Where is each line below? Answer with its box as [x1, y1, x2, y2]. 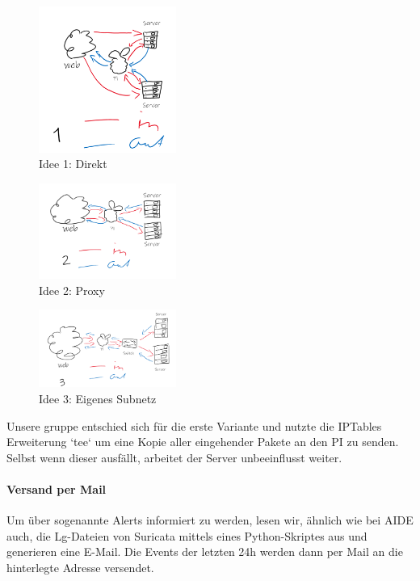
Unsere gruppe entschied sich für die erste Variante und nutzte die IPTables [6, 417, 382, 434]
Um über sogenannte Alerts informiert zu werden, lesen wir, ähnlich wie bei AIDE [6, 512, 414, 528]
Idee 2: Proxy [39, 281, 105, 298]
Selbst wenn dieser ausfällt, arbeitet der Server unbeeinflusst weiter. [6, 448, 342, 465]
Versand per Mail [6, 480, 107, 497]
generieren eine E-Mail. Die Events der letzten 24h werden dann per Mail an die [6, 543, 403, 560]
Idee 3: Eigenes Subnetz [39, 389, 157, 406]
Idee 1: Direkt [39, 155, 107, 172]
